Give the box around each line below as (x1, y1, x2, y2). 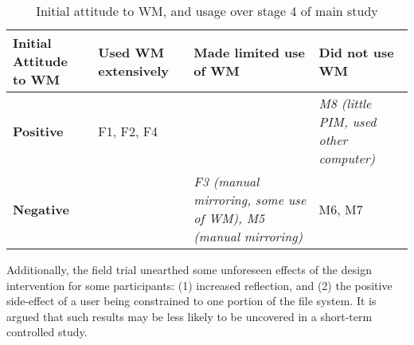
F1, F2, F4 (98, 121, 158, 140)
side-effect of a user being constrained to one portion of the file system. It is (6, 292, 377, 309)
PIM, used (318, 112, 377, 131)
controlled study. (6, 323, 88, 340)
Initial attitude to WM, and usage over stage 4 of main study (36, 2, 378, 20)
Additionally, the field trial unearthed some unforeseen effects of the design (6, 261, 372, 277)
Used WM (98, 42, 164, 61)
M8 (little (318, 94, 372, 112)
